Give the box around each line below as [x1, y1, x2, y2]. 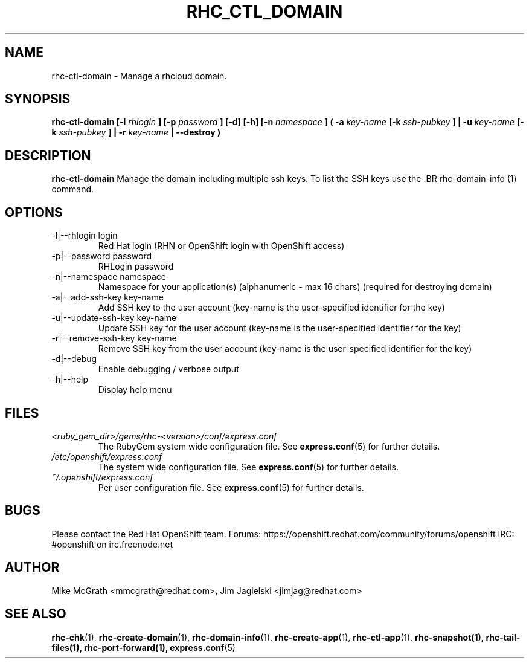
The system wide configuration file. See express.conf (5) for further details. [98, 461, 399, 472]
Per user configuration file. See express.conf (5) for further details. [98, 482, 364, 493]
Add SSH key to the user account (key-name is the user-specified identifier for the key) [98, 302, 445, 313]
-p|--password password [51, 251, 152, 262]
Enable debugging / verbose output [98, 364, 239, 375]
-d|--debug [51, 354, 97, 364]
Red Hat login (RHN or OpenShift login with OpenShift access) [98, 241, 345, 251]
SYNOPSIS [5, 91, 71, 107]
